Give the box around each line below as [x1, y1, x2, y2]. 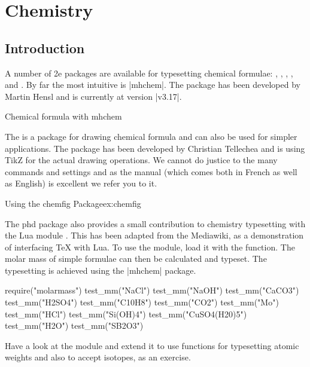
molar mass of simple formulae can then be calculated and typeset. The [5, 252, 267, 265]
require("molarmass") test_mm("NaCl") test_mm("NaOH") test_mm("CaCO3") [5, 284, 299, 296]
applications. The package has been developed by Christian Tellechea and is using [5, 142, 305, 154]
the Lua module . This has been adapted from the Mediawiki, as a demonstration [5, 229, 304, 241]
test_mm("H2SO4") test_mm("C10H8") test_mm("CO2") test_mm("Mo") [5, 296, 279, 308]
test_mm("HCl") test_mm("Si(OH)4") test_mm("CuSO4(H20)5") [5, 307, 247, 320]
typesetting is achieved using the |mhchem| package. [5, 264, 196, 276]
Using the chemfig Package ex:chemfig [5, 197, 141, 209]
